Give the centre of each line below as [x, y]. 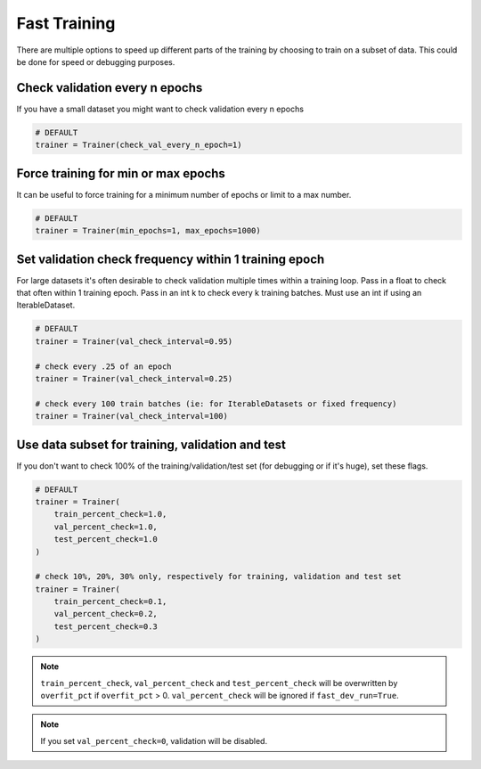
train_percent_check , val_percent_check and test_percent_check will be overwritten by [219, 683]
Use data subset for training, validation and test [151, 444]
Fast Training [66, 23]
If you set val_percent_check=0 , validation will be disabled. [154, 740]
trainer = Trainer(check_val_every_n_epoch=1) [139, 145]
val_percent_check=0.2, [106, 614]
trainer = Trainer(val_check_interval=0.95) [134, 341]
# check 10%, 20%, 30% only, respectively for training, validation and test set [219, 577]
